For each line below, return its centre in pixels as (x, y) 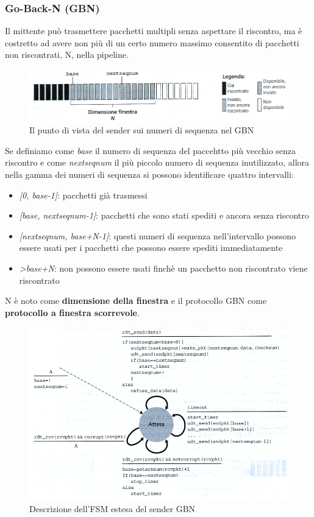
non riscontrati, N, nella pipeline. (67, 55)
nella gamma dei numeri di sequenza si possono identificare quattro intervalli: (149, 174)
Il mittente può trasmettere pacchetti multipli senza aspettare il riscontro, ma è (154, 31)
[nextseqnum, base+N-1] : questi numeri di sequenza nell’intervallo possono (158, 235)
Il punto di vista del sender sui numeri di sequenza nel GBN (142, 130)
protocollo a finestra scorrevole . (72, 312)
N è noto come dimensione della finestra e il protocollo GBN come (136, 301)
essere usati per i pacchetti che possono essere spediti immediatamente (151, 248)
